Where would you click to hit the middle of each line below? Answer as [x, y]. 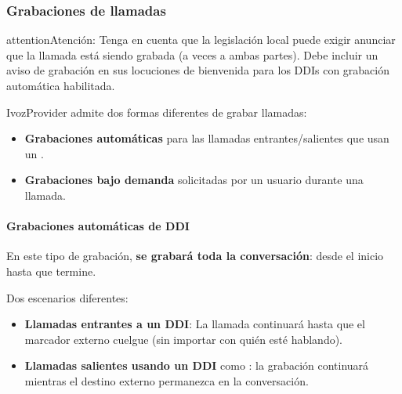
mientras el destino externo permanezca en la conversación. [167, 380]
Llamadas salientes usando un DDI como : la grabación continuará [197, 365]
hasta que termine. [51, 271]
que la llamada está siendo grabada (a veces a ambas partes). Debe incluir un [192, 54]
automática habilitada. [61, 85]
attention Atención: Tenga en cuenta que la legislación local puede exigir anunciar [201, 40]
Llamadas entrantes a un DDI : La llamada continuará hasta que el [195, 324]
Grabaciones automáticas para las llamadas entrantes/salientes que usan [207, 138]
